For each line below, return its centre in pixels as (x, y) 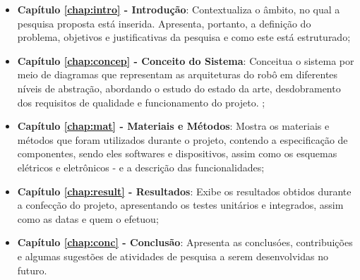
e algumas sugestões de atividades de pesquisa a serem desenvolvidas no (173, 256)
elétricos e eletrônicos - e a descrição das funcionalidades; (141, 167)
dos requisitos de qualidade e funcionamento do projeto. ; (141, 102)
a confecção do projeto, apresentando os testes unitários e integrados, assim (180, 205)
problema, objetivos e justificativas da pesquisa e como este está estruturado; (184, 37)
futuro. (32, 270)
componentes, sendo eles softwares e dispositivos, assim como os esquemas (177, 153)
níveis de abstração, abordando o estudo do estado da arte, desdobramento (179, 88)
